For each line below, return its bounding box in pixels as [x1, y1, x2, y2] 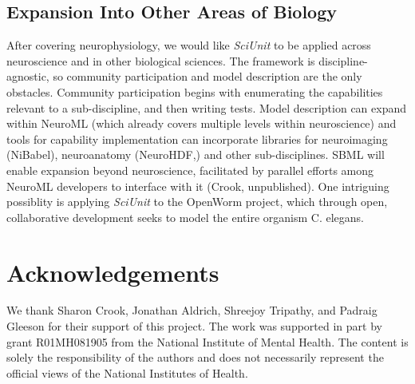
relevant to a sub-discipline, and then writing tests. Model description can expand [6, 99, 407, 116]
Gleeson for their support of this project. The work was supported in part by [6, 318, 382, 335]
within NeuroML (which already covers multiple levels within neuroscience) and [6, 115, 397, 132]
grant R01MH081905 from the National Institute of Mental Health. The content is [6, 333, 409, 350]
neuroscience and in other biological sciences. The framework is [6, 52, 315, 69]
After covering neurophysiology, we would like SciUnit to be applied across [6, 37, 371, 53]
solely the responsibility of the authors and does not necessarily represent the [6, 349, 384, 366]
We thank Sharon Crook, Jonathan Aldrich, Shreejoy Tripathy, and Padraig [6, 302, 377, 319]
